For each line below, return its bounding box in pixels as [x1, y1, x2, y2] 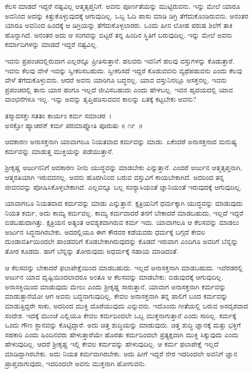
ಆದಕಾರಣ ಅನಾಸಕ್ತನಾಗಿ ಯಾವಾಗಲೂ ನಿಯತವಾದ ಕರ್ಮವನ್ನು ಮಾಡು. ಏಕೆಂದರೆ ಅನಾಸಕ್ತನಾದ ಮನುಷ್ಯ [5, 136, 237, 147]
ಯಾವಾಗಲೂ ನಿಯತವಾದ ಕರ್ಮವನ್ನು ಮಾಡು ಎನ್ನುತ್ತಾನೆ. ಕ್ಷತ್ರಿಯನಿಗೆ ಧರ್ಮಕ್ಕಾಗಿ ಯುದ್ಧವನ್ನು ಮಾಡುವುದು [5, 198, 243, 208]
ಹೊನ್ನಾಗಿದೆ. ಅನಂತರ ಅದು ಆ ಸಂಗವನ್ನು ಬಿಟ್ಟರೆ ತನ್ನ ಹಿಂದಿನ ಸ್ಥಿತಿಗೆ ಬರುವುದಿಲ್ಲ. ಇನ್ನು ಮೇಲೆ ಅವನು [5, 29, 232, 40]
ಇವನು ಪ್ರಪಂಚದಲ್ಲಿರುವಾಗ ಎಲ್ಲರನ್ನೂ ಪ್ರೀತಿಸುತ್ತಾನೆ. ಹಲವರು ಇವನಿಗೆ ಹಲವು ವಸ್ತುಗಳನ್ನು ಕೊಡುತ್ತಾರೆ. [5, 55, 235, 66]
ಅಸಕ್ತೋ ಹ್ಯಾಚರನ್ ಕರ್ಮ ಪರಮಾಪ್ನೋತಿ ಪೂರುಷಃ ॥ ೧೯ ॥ [5, 120, 143, 130]
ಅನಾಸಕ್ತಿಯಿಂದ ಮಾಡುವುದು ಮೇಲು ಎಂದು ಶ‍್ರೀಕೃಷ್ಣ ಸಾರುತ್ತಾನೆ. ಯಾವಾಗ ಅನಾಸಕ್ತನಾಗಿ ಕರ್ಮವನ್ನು [5, 281, 226, 291]
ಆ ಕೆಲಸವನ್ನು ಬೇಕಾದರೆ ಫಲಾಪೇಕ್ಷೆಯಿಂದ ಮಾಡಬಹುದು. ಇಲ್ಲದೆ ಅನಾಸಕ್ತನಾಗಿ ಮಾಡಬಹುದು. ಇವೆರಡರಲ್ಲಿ [5, 262, 243, 272]
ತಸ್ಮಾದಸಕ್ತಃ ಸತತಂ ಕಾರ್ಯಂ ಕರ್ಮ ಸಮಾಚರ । [5, 110, 112, 120]
